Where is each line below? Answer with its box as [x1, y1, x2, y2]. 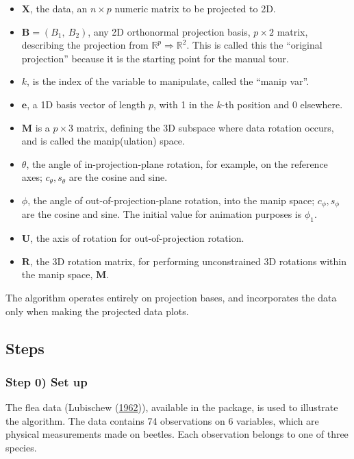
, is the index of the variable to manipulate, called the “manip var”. [27, 74, 309, 88]
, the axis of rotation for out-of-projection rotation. [30, 231, 244, 245]
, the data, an [29, 1, 88, 15]
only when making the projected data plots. [5, 303, 189, 318]
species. [5, 440, 37, 454]
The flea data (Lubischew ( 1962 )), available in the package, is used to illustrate [5, 400, 338, 414]
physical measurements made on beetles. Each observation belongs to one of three [5, 427, 349, 441]
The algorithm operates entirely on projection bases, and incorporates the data [5, 290, 337, 304]
